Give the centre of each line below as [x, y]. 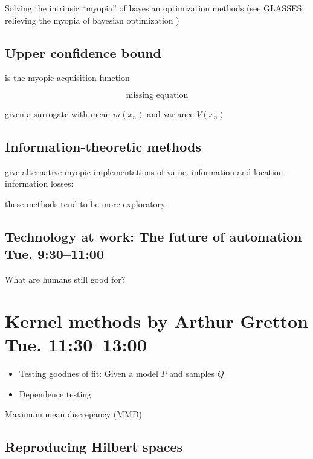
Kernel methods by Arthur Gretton [156, 320]
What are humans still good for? [65, 279]
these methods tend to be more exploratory [85, 203]
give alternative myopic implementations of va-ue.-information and [128, 171]
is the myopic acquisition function [67, 78]
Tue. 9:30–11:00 [55, 254]
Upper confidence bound [83, 52]
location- [270, 171]
